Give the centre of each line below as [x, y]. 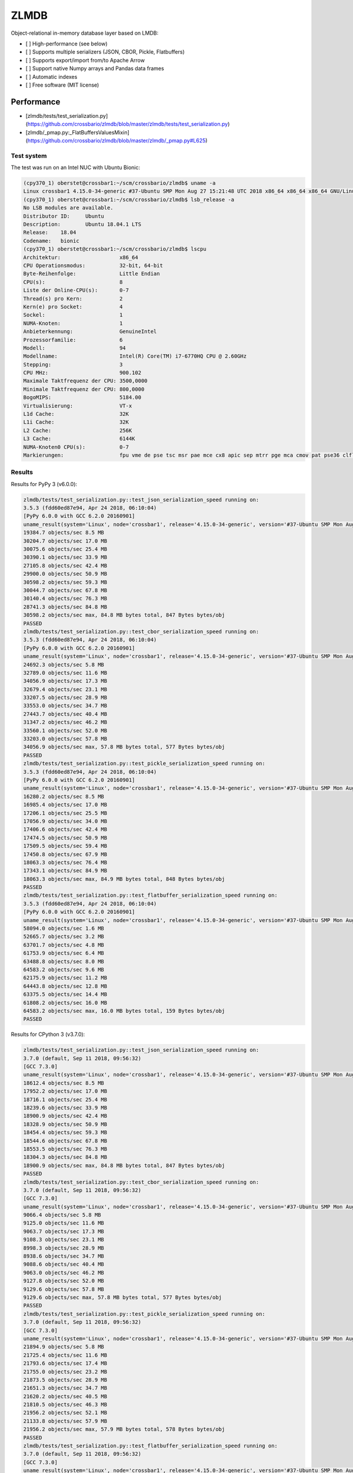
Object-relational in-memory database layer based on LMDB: [85, 33]
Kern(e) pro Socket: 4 [73, 307]
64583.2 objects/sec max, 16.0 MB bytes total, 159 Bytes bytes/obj [124, 1011]
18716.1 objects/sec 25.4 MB [65, 1099]
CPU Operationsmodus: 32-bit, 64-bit [93, 265]
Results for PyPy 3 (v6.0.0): [44, 484]
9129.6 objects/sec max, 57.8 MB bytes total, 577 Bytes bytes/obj [123, 1297]
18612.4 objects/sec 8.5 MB [64, 1083]
